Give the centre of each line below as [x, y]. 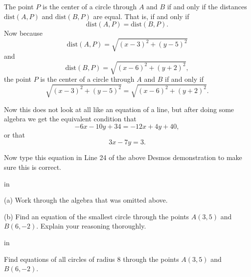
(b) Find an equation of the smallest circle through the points [97, 216]
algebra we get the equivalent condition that [70, 119]
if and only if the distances [207, 6]
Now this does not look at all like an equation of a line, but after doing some [119, 109]
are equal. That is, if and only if [141, 16]
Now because [23, 33]
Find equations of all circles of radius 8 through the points [91, 259]
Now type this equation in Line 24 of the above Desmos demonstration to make [123, 157]
